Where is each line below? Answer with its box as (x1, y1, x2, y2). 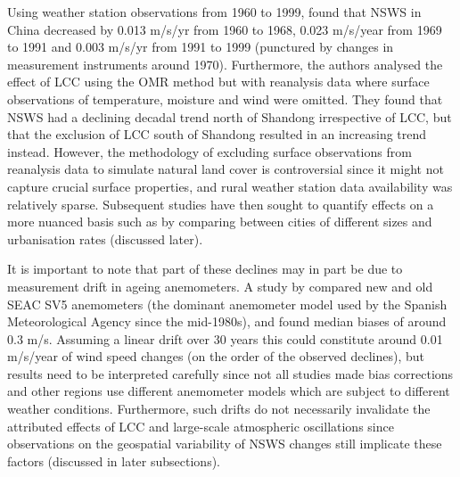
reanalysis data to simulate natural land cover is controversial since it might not (7, 160, 444, 178)
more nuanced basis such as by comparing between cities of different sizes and (7, 212, 432, 231)
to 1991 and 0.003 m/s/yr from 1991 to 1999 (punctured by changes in (7, 37, 394, 56)
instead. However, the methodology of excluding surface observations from (7, 142, 412, 160)
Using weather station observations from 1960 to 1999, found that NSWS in (7, 3, 422, 21)
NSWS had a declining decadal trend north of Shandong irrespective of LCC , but (7, 107, 452, 126)
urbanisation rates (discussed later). (7, 229, 203, 248)
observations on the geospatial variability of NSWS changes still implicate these (7, 434, 442, 453)
